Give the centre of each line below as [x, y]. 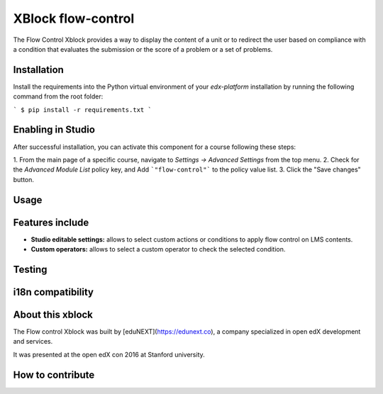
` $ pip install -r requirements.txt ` [82, 109]
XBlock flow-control [74, 18]
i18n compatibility [53, 292]
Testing [30, 269]
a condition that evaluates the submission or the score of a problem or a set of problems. [143, 49]
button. [24, 179]
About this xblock [53, 314]
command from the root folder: [58, 96]
